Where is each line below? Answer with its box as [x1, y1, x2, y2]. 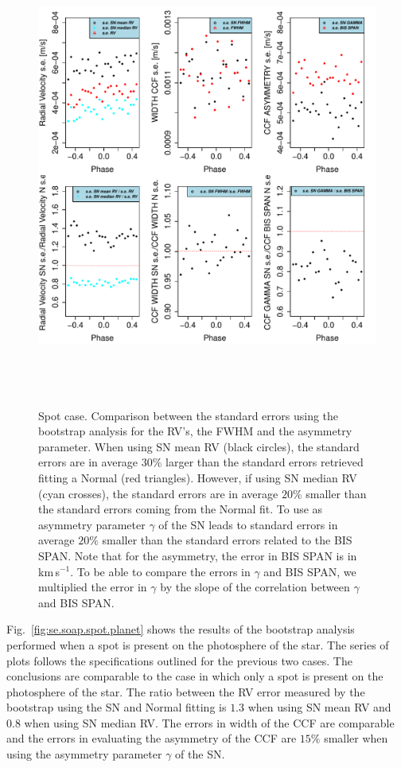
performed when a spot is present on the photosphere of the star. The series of [6, 636, 389, 653]
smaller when [324, 730, 388, 747]
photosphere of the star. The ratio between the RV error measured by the [6, 683, 365, 700]
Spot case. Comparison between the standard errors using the [38, 407, 339, 423]
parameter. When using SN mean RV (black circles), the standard [38, 438, 360, 454]
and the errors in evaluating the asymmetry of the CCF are [6, 730, 297, 747]
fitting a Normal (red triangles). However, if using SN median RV [38, 469, 357, 485]
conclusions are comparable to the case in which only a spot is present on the [6, 668, 383, 684]
